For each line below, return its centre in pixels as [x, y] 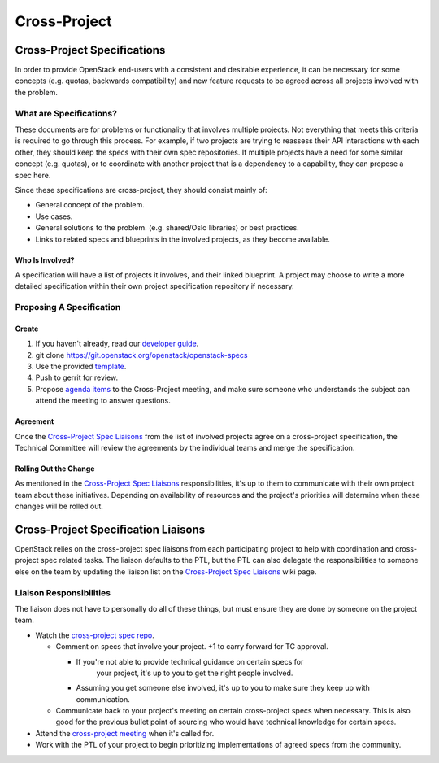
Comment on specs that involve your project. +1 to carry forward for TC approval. [192, 647]
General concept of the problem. [90, 205]
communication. [103, 699]
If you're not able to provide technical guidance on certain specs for [190, 661]
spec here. [33, 175]
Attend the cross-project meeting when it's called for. [125, 733]
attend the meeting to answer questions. [103, 401]
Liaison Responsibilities [63, 592]
